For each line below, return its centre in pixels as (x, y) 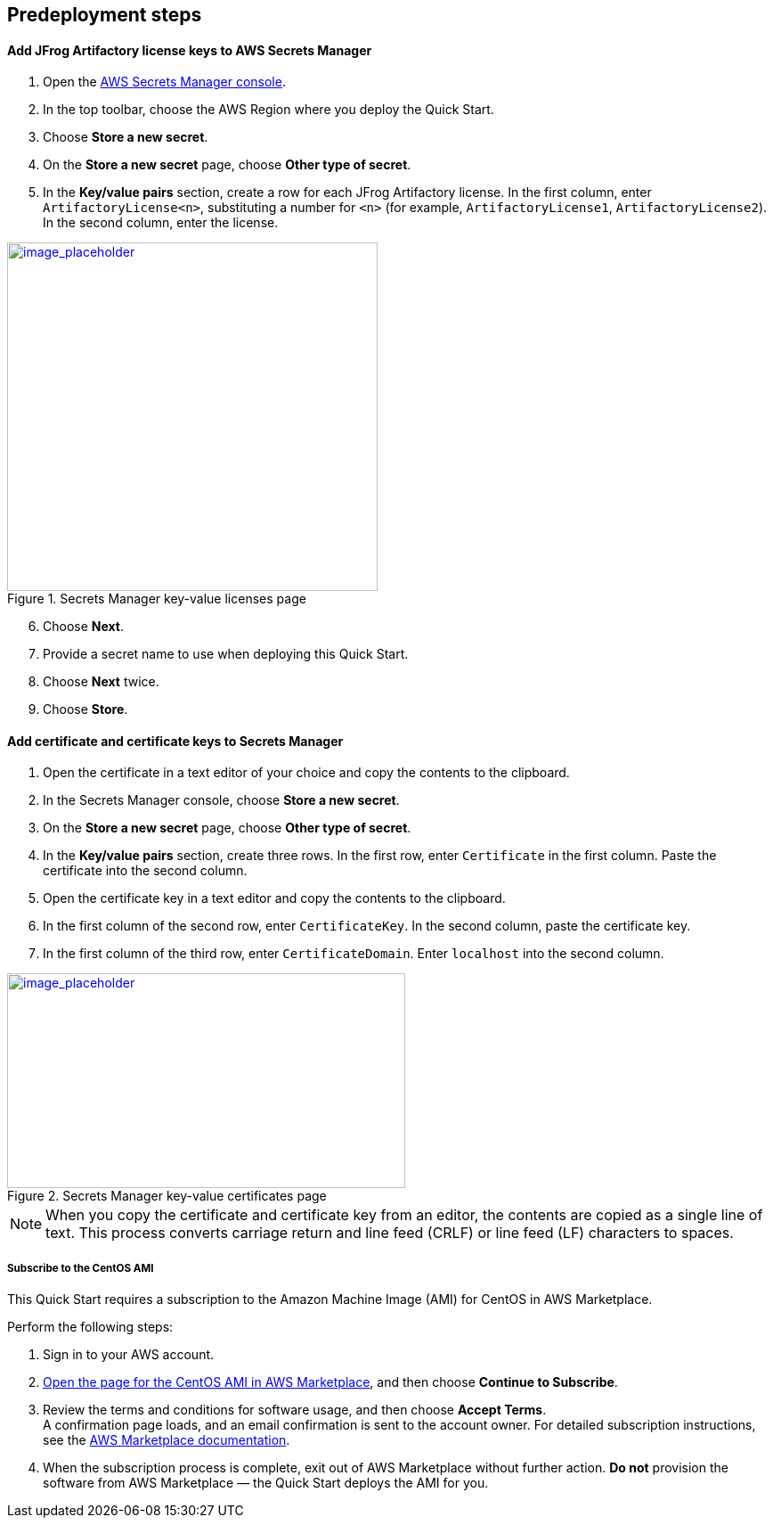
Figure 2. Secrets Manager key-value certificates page (167, 1196)
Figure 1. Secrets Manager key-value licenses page (157, 599)
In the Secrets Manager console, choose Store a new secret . (221, 800)
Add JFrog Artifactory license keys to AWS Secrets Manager (190, 50)
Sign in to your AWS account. (129, 1355)
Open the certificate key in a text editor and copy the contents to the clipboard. (274, 898)
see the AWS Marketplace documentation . (167, 1440)
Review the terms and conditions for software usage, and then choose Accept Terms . (295, 1410)
